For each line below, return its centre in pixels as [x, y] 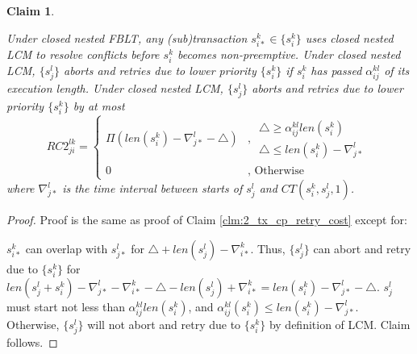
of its [397, 70]
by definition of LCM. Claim [340, 325]
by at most [99, 106]
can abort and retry [362, 248]
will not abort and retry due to [164, 325]
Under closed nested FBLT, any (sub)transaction [127, 37]
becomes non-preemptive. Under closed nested [289, 54]
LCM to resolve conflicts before [83, 54]
